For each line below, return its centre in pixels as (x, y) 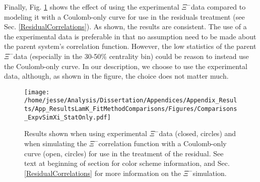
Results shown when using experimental (86, 133)
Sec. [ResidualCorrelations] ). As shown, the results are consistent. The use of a (125, 26)
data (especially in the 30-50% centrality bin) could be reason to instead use (131, 56)
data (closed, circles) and (198, 133)
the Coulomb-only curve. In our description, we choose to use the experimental (126, 66)
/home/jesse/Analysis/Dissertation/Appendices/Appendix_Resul (131, 101)
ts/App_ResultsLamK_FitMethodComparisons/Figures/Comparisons (131, 109)
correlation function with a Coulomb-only (162, 143)
